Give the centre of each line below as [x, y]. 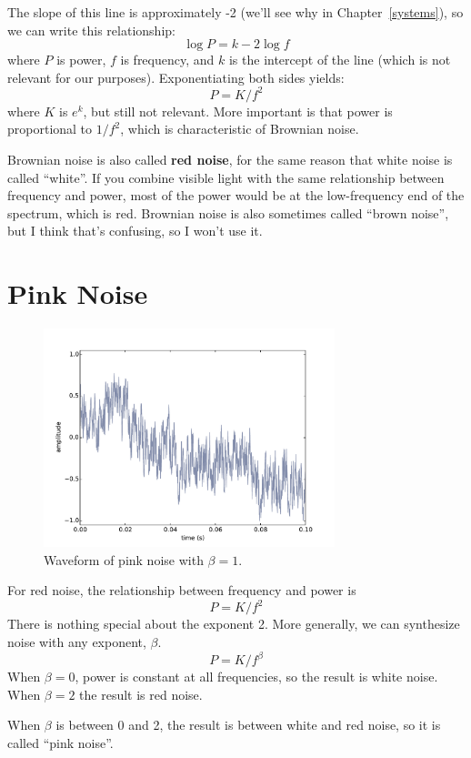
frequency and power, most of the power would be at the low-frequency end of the [236, 195]
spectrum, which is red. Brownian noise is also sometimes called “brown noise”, [228, 212]
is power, [81, 60]
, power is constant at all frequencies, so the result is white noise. [256, 677]
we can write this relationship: [91, 30]
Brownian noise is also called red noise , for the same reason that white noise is [230, 160]
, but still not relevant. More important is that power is [238, 111]
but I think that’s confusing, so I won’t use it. [135, 231]
